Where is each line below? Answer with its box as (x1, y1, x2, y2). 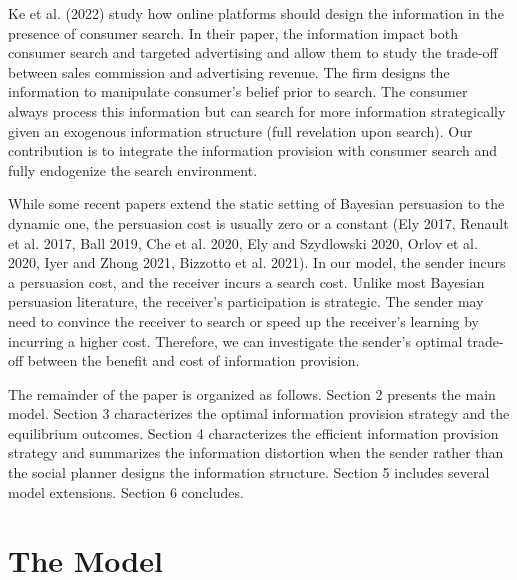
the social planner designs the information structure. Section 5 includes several (8, 462, 490, 483)
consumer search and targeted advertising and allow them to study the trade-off (8, 42, 498, 63)
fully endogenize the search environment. (8, 159, 258, 180)
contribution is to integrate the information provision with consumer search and (8, 140, 498, 161)
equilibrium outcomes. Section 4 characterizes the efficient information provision (8, 422, 499, 443)
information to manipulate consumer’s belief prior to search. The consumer (8, 81, 468, 102)
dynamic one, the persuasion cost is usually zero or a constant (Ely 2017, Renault (8, 212, 509, 233)
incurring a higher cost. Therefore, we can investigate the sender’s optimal (8, 330, 463, 351)
